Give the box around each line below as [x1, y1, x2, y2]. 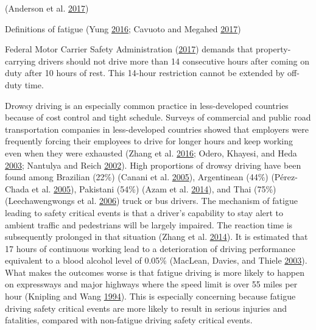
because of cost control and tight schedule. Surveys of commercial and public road [5, 111, 311, 124]
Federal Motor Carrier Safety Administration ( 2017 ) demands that [5, 43, 253, 55]
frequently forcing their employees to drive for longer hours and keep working [5, 135, 293, 147]
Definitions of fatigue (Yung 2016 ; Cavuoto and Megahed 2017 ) [5, 22, 241, 35]
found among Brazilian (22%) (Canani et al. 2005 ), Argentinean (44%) [5, 170, 269, 183]
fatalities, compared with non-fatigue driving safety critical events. [5, 314, 253, 326]
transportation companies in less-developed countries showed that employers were [5, 122, 309, 135]
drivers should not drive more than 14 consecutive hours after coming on [38, 54, 309, 67]
